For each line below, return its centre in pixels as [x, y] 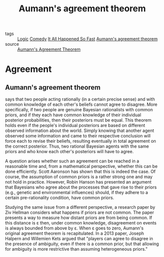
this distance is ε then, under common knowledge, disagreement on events [81, 223]
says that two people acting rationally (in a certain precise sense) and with [80, 99]
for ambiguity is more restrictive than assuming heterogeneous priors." [76, 249]
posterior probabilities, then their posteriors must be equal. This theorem [78, 120]
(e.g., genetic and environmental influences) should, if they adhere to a [77, 193]
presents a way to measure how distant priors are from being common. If [79, 218]
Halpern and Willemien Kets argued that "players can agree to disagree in [79, 239]
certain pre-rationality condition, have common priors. [59, 198]
